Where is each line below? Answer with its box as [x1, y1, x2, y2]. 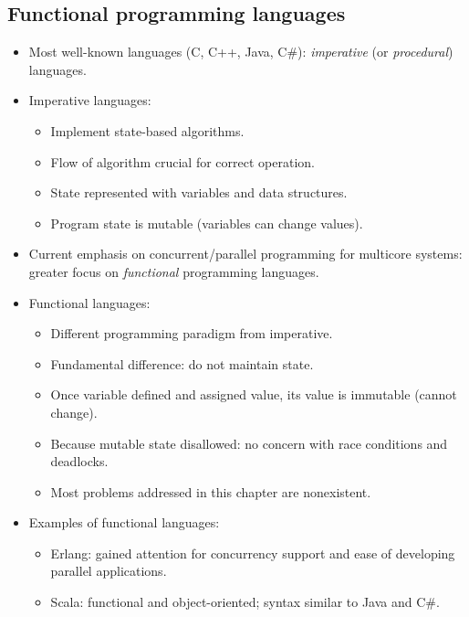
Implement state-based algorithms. [50, 121, 245, 140]
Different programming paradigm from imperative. [50, 324, 333, 343]
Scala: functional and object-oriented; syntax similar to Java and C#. [50, 592, 440, 612]
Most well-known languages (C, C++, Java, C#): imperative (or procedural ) [28, 42, 453, 61]
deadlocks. [50, 452, 109, 471]
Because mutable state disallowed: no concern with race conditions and [50, 433, 448, 452]
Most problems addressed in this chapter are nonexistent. [50, 482, 371, 501]
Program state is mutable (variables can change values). [50, 213, 363, 232]
